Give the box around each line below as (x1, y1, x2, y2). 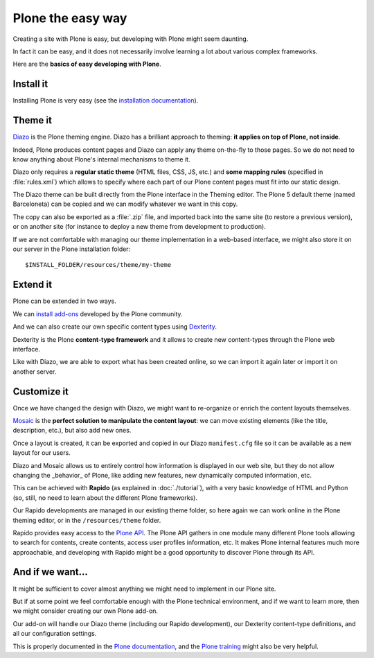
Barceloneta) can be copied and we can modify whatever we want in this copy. (12, 200, 238, 208)
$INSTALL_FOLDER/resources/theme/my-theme (25, 261, 172, 269)
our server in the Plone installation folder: (12, 245, 131, 253)
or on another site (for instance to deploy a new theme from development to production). (12, 223, 266, 231)
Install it (12, 78, 48, 90)
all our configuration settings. (12, 630, 97, 638)
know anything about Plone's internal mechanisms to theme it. (12, 155, 190, 163)
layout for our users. (12, 449, 71, 457)
